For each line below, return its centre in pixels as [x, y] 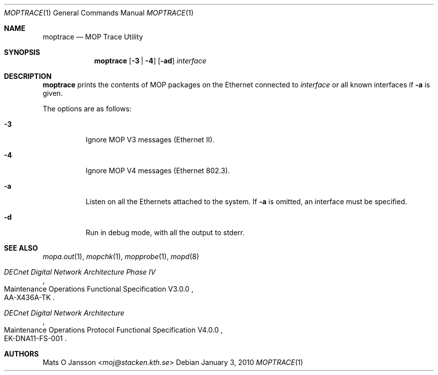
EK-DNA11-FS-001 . [35, 338]
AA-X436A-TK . [29, 297]
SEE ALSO [21, 248]
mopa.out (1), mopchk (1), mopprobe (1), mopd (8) [121, 256]
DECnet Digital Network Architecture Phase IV [80, 272]
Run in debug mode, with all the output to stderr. [165, 232]
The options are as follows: [87, 109]
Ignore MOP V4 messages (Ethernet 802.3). [158, 171]
